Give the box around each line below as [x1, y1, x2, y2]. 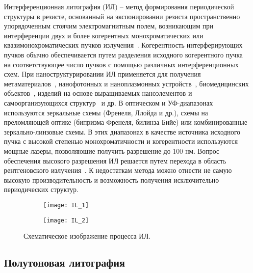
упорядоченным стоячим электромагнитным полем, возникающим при [4, 21, 214, 31]
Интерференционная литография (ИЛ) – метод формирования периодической [4, 1, 234, 11]
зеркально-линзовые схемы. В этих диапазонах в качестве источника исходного [4, 126, 240, 136]
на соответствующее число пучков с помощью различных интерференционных [4, 59, 239, 69]
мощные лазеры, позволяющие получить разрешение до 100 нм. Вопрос [4, 145, 220, 156]
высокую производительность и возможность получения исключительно [4, 174, 219, 185]
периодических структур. [4, 184, 78, 194]
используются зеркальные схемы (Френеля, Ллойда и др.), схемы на [4, 107, 208, 117]
